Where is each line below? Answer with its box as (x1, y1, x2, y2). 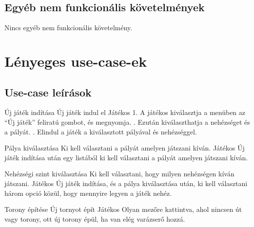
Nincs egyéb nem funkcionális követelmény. (4, 22, 133, 33)
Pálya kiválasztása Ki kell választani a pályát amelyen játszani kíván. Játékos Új (4, 143, 245, 153)
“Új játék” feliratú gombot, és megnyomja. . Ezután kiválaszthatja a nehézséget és (4, 116, 250, 127)
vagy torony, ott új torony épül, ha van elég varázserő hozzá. (4, 213, 185, 224)
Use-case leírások (4, 84, 92, 99)
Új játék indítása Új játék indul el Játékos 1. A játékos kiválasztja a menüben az (4, 107, 246, 117)
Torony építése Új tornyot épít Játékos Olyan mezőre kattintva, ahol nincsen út (4, 204, 242, 214)
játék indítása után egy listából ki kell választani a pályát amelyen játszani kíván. (4, 152, 248, 162)
